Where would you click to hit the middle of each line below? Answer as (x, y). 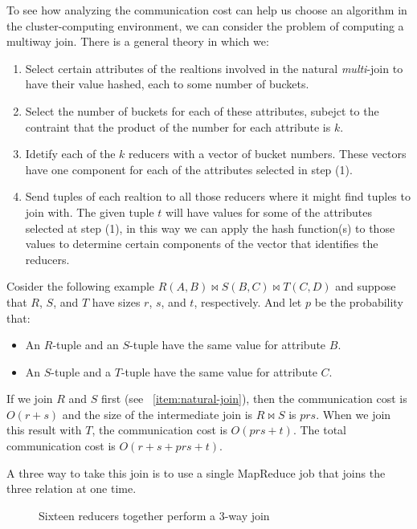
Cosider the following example (81, 286)
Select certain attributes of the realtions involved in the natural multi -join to (214, 68)
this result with (44, 430)
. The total (319, 430)
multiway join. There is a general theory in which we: (138, 41)
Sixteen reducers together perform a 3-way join (154, 515)
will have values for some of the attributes (269, 212)
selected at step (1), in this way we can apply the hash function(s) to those (210, 228)
